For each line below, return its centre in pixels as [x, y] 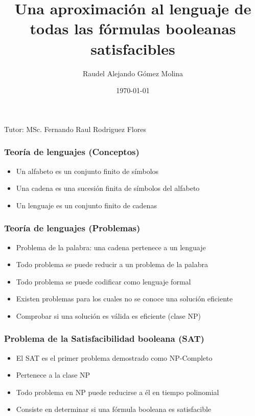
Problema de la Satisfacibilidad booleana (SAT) [104, 338]
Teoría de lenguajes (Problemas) [72, 228]
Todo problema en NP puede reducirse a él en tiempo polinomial [118, 392]
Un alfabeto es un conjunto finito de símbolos [87, 171]
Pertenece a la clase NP [53, 375]
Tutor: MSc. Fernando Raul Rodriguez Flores [75, 129]
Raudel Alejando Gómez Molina [133, 73]
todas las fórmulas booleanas [133, 28]
